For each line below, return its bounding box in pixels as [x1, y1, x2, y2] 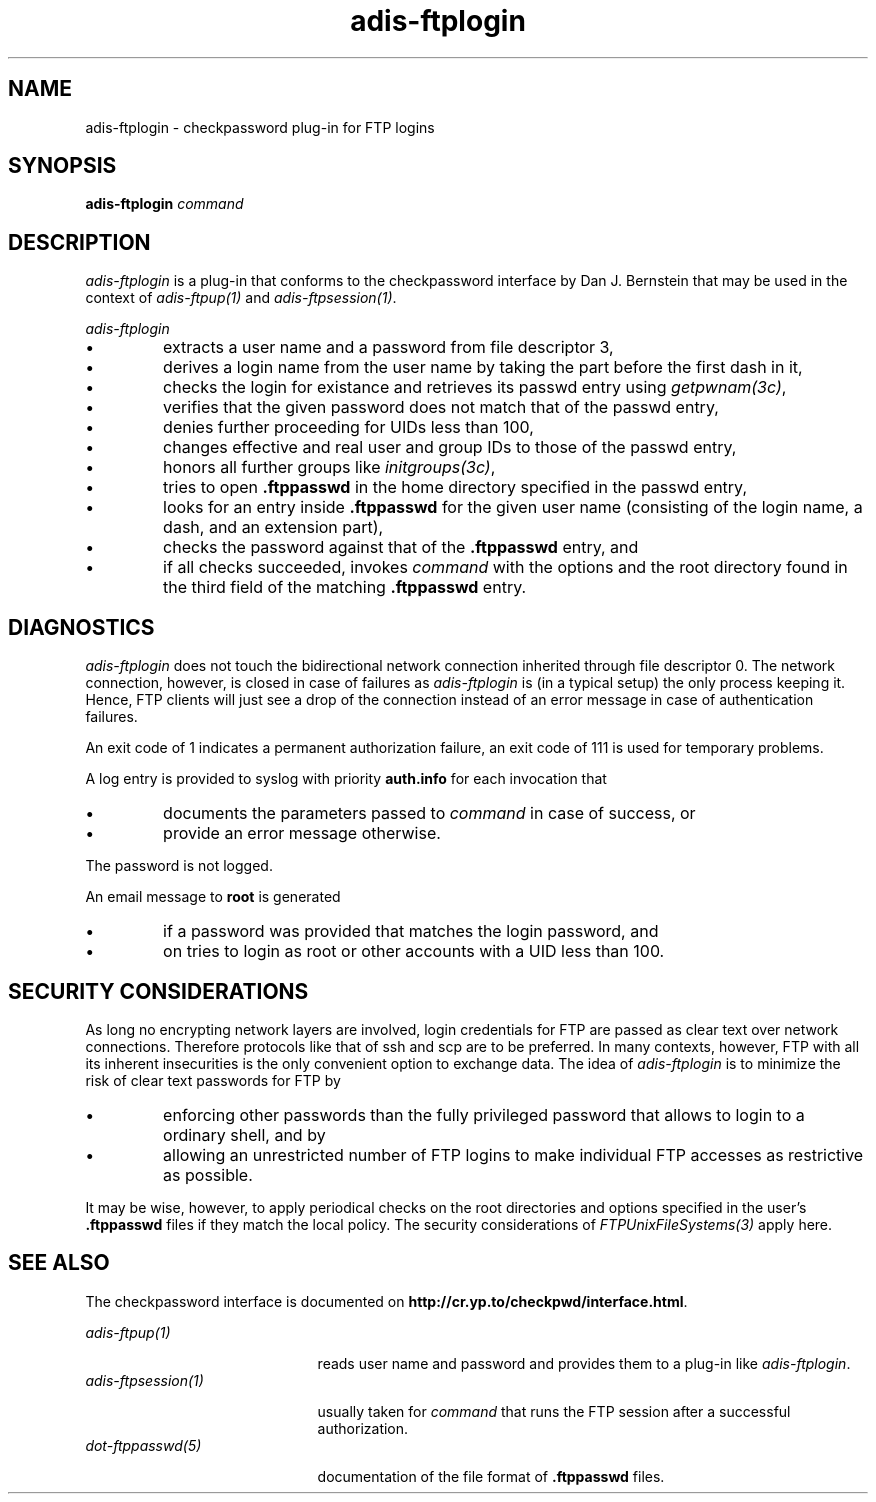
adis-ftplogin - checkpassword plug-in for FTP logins [85, 118, 435, 136]
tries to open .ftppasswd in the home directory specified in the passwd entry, [163, 477, 748, 498]
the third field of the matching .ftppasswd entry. [163, 577, 527, 598]
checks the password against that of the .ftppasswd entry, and [163, 537, 639, 558]
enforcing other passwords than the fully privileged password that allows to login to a [163, 1104, 805, 1125]
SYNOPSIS [8, 153, 117, 179]
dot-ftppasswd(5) [85, 1436, 202, 1454]
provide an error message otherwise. [163, 823, 441, 844]
